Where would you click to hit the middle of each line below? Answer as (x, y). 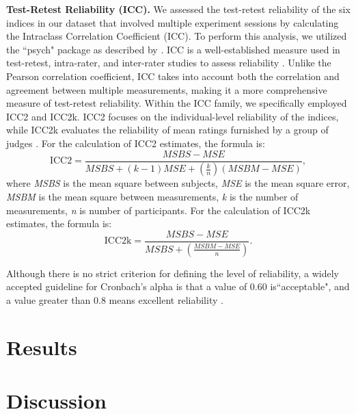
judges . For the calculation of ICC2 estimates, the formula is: (136, 143)
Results (42, 347)
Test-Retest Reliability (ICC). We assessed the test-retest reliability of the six (178, 9)
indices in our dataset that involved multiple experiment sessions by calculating (173, 22)
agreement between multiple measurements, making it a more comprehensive (167, 89)
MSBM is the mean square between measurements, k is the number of (152, 197)
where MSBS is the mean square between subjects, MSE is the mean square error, (178, 183)
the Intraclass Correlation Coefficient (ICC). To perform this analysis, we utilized (177, 36)
